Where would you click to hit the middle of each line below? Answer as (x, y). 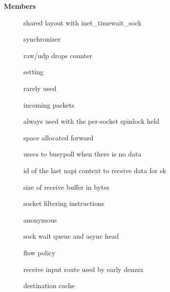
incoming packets (49, 104)
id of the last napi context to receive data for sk (95, 170)
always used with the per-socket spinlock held (92, 121)
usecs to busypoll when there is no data (83, 154)
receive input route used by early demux (84, 269)
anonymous (40, 219)
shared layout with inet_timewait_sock (83, 22)
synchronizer (42, 39)
